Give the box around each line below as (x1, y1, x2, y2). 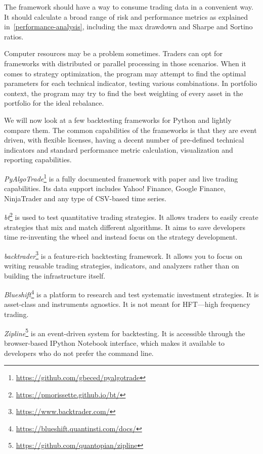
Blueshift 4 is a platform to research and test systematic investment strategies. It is (4, 288, 259, 299)
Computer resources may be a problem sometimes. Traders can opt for (4, 48, 223, 59)
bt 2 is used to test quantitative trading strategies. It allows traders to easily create (4, 210, 258, 222)
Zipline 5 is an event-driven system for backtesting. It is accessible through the (4, 326, 245, 338)
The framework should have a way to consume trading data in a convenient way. (4, 2, 253, 12)
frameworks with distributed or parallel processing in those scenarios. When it (4, 58, 246, 68)
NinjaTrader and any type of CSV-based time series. (4, 193, 166, 203)
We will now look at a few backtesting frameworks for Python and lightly (4, 114, 232, 125)
